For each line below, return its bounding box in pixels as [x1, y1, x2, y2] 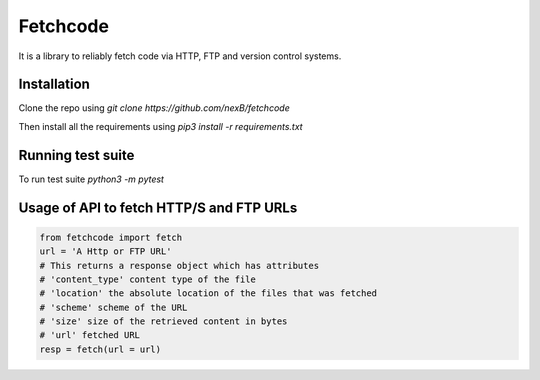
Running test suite [18, 146, 135, 164]
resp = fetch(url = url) [39, 343, 162, 355]
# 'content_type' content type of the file [39, 273, 257, 285]
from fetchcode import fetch [39, 231, 183, 243]
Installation [18, 76, 90, 93]
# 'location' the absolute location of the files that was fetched [39, 288, 378, 299]
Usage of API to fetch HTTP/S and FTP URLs [18, 199, 298, 216]
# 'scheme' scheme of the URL [39, 301, 188, 313]
